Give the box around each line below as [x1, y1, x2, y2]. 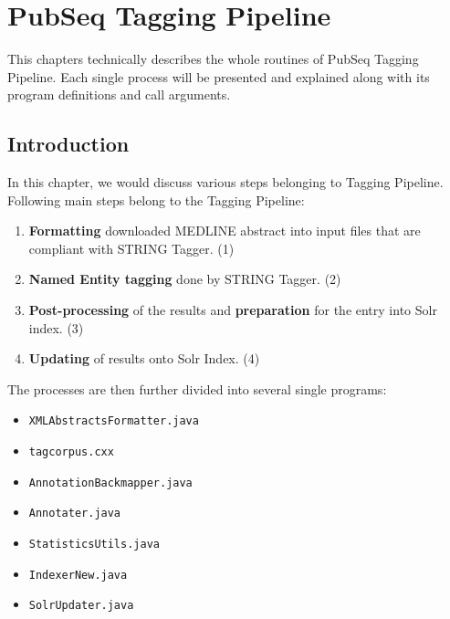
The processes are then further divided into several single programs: [7, 379, 387, 398]
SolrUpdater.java [28, 599, 134, 613]
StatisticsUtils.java [28, 538, 160, 551]
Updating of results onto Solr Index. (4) [28, 349, 260, 368]
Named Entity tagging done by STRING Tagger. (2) [28, 269, 341, 289]
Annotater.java [28, 507, 121, 520]
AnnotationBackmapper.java [28, 476, 193, 489]
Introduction [7, 130, 130, 158]
